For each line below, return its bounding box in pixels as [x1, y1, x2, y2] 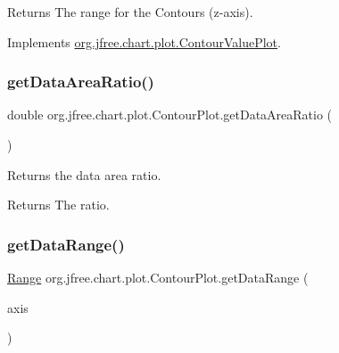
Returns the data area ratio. [7, 165, 161, 184]
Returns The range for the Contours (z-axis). [7, 3, 253, 21]
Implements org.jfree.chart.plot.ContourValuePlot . [7, 32, 281, 51]
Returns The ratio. [7, 195, 110, 214]
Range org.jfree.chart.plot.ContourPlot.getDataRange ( [7, 268, 309, 286]
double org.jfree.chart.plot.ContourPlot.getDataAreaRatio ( [7, 105, 333, 124]
